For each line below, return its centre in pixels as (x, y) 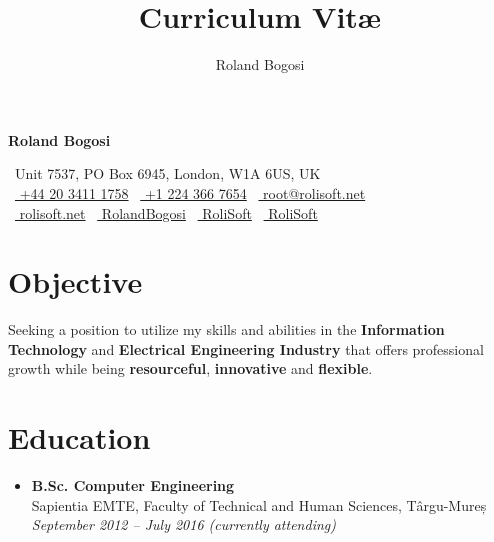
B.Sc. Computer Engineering (133, 485)
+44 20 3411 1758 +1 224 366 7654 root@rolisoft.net (192, 192)
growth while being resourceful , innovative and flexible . (190, 368)
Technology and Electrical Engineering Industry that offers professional (246, 348)
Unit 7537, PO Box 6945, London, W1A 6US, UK (167, 173)
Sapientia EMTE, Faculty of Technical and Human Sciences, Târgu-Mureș (259, 504)
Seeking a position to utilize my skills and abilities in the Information (226, 329)
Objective (75, 281)
